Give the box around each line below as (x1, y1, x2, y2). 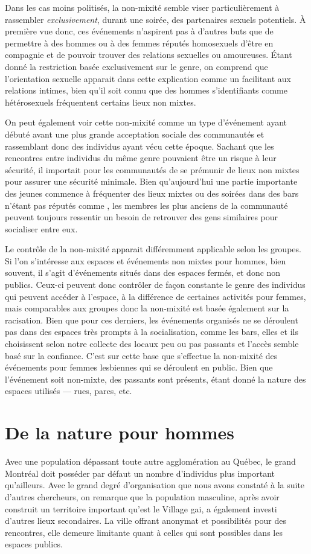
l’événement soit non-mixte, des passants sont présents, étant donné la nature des (5, 372, 306, 385)
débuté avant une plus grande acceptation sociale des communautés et (5, 127, 265, 140)
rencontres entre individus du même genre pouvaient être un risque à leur (5, 151, 277, 164)
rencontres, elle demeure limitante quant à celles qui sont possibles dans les (5, 526, 283, 538)
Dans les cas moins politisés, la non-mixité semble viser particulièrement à (5, 1, 280, 13)
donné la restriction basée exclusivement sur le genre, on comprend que (5, 60, 268, 72)
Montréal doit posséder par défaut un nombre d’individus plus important (5, 466, 275, 479)
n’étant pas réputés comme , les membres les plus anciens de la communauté (5, 199, 288, 211)
